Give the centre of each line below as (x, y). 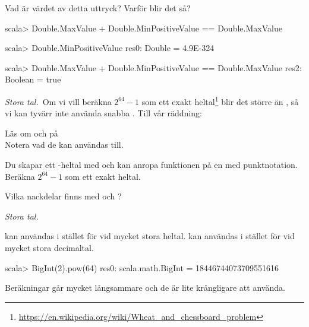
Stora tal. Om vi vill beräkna (58, 101)
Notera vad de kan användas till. (64, 145)
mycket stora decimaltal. (49, 247)
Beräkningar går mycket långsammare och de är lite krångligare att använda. (145, 288)
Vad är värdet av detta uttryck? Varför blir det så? (98, 8)
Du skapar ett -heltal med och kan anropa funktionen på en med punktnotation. (151, 164)
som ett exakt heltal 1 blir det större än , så (220, 100)
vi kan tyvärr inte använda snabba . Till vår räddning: (104, 113)
